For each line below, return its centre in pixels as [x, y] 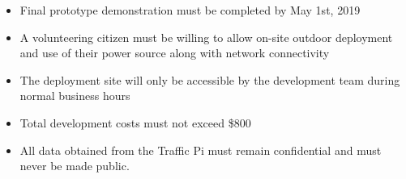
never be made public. [75, 166]
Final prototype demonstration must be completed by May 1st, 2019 [190, 10]
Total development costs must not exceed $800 [135, 122]
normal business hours [75, 96]
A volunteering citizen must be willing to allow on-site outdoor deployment [206, 37]
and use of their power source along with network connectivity [175, 53]
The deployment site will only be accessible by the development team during [210, 79]
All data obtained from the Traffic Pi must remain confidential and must [201, 150]
